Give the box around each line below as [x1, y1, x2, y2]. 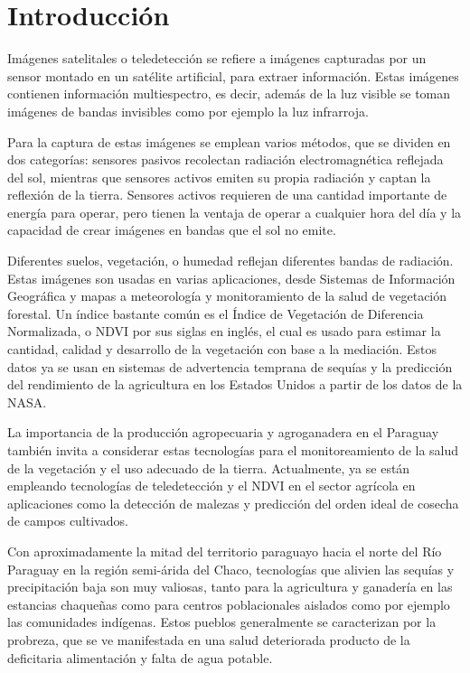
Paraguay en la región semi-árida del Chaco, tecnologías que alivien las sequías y [7, 559, 455, 578]
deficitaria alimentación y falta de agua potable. [7, 648, 273, 667]
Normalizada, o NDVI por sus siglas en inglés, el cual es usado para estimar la [7, 322, 441, 341]
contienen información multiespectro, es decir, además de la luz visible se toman [7, 84, 451, 103]
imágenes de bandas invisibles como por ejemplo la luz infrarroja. [7, 101, 369, 120]
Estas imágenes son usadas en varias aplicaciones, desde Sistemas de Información [7, 268, 456, 287]
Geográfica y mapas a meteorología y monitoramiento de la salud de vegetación [7, 286, 447, 305]
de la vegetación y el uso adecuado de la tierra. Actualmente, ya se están [7, 458, 410, 477]
